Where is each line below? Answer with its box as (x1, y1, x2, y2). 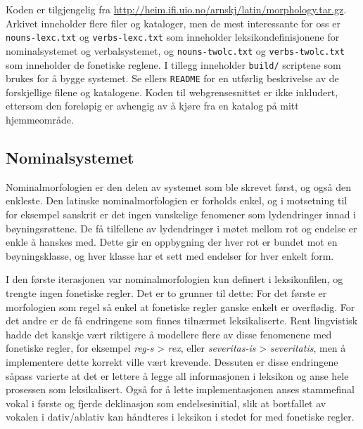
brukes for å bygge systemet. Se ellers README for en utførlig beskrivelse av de (6, 71, 339, 86)
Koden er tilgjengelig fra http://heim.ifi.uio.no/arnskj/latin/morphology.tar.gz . (6, 2, 347, 16)
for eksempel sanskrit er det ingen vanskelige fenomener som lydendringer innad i (6, 206, 357, 221)
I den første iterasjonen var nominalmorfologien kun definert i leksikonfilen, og (6, 272, 343, 286)
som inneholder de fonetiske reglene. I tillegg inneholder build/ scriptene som (6, 57, 341, 72)
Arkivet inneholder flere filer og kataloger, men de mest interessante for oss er (6, 15, 340, 30)
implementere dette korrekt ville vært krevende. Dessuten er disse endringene (6, 354, 338, 369)
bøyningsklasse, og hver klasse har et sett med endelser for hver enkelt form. (6, 248, 334, 263)
